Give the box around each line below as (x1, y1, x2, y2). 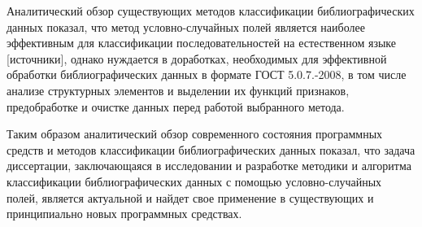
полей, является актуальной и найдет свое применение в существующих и (7, 189, 374, 206)
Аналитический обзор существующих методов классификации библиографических (7, 2, 415, 19)
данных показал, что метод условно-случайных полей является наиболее (7, 18, 365, 35)
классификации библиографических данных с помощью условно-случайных (7, 172, 382, 190)
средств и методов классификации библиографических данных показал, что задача (7, 141, 415, 158)
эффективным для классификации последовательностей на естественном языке (7, 34, 396, 51)
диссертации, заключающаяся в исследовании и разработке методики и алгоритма (7, 157, 411, 174)
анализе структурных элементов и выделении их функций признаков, (7, 81, 350, 98)
